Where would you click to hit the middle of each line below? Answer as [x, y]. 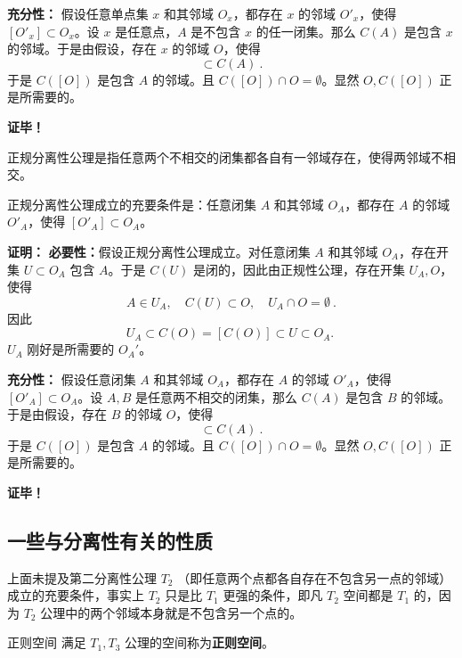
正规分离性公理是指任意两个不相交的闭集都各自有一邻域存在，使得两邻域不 [225, 156]
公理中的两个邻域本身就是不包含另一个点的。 [171, 612]
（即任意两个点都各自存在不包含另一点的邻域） [315, 577]
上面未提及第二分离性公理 [82, 577]
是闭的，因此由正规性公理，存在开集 [299, 269]
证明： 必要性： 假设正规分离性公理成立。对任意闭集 [159, 251]
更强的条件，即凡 [273, 595]
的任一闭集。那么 [306, 31]
